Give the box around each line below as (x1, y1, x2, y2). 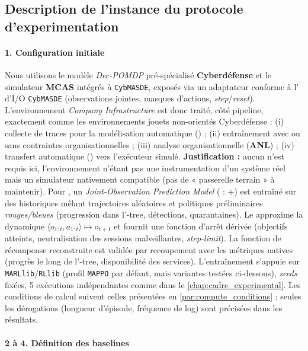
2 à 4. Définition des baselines (5, 336, 129, 349)
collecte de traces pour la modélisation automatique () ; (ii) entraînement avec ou (5, 127, 300, 139)
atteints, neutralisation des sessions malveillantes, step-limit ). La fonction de (5, 232, 281, 244)
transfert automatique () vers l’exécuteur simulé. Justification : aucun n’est (5, 150, 284, 162)
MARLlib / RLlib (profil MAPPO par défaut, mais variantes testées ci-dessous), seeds (5, 267, 297, 279)
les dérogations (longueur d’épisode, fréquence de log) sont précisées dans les (5, 301, 283, 314)
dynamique (5, 219, 44, 232)
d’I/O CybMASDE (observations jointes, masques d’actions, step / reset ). (5, 92, 255, 104)
